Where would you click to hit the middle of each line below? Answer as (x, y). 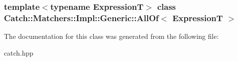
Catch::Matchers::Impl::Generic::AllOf (81, 17)
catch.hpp (19, 52)
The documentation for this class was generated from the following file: (111, 36)
